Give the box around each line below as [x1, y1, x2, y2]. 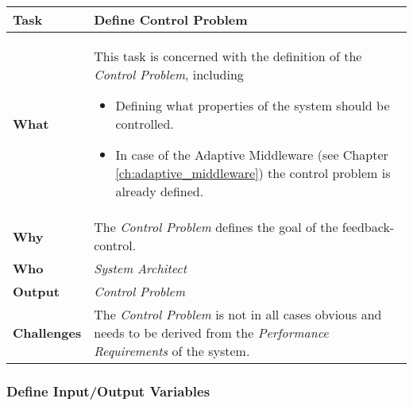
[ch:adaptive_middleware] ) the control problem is [115, 164, 391, 182]
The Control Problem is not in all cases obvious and [94, 305, 382, 323]
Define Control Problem [94, 10, 248, 29]
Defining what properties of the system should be [115, 96, 390, 114]
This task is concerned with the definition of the [94, 47, 362, 65]
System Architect [94, 259, 187, 277]
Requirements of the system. [94, 342, 250, 360]
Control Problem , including [94, 65, 244, 83]
